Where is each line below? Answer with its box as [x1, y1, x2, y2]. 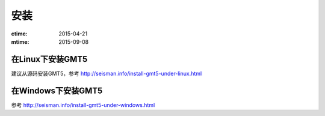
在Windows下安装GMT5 [11, 85, 103, 96]
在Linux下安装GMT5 [11, 54, 88, 64]
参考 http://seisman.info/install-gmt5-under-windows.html [11, 101, 155, 108]
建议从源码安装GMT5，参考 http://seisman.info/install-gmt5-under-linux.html [11, 70, 202, 77]
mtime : [11, 38, 29, 45]
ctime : [11, 30, 28, 37]
